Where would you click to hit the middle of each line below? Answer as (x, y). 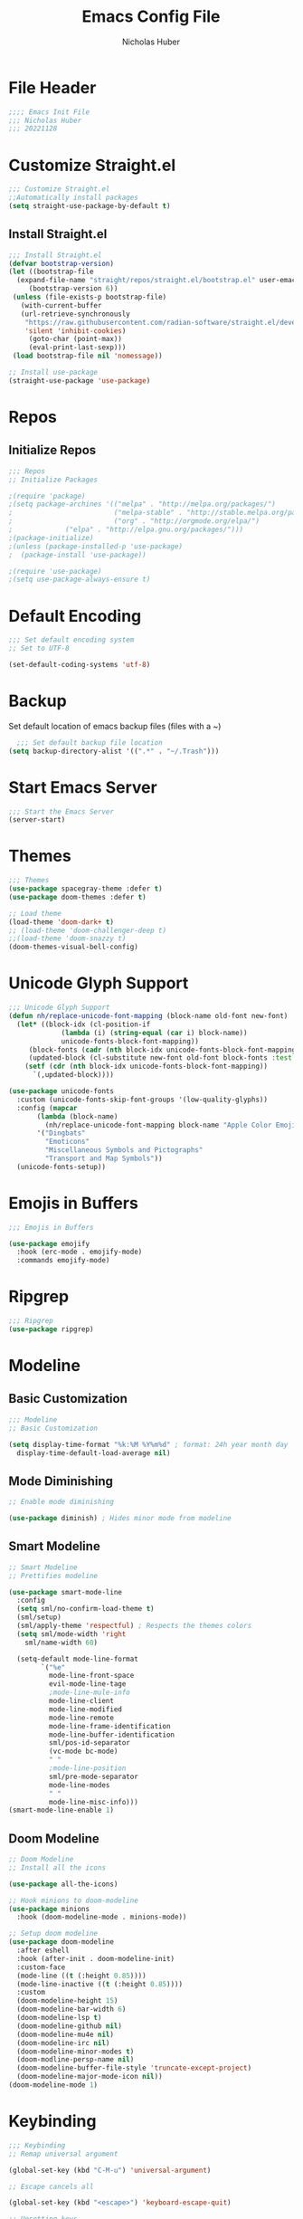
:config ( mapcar (47, 1108)
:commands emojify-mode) (63, 1261)
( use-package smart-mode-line (66, 1592)
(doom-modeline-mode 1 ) (53, 2085)
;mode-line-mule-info (89, 1693)
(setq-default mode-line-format (78, 1659)
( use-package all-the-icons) (63, 1884)
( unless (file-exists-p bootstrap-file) (90, 297)
